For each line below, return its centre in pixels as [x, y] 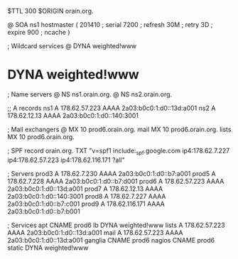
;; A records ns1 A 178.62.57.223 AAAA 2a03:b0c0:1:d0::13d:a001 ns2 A [112, 108]
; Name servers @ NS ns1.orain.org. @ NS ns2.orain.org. [90, 94]
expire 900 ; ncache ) [39, 32]
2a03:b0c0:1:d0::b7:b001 [44, 211]
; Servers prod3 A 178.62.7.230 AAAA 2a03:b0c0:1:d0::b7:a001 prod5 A [112, 173]
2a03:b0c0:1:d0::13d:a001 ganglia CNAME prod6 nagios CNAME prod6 [111, 240]
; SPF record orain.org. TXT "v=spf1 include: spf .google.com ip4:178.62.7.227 [119, 151]
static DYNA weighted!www [48, 248]
